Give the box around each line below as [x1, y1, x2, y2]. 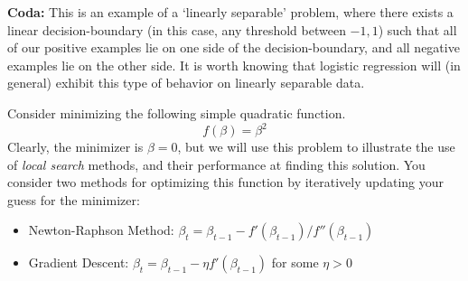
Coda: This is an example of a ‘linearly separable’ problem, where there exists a [7, 3, 454, 21]
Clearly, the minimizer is [7, 137, 144, 156]
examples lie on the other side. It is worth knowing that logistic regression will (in [7, 55, 461, 74]
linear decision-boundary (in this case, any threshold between [7, 20, 346, 39]
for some [271, 253, 319, 272]
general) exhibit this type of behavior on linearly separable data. [7, 73, 365, 92]
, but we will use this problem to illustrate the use [177, 137, 455, 156]
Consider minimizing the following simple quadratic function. [7, 103, 346, 122]
